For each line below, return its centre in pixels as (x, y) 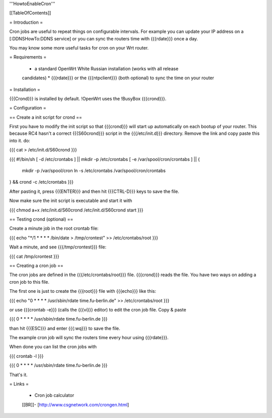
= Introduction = (26, 22)
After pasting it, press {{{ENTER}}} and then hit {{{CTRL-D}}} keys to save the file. (94, 191)
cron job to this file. (29, 282)
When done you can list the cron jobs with (53, 347)
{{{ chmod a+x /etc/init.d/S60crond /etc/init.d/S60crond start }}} (76, 210)
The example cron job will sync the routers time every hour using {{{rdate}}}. (89, 338)
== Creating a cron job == (36, 266)
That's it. (18, 375)
